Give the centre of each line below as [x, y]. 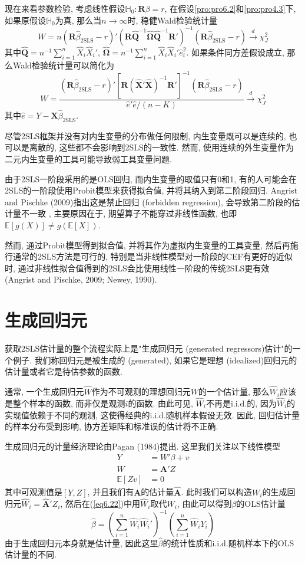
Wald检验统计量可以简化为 [63, 65]
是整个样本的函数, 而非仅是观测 [65, 403]
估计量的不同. [31, 554]
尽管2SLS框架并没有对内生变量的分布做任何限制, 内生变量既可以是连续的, [145, 135]
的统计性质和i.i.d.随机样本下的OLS [228, 542]
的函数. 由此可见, [160, 403]
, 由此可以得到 [204, 504]
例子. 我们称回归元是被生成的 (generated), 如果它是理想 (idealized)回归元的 [155, 360]
